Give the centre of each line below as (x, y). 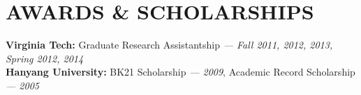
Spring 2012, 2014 (45, 58)
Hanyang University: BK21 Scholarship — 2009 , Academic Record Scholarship (180, 72)
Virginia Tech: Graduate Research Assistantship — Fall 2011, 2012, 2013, (169, 45)
